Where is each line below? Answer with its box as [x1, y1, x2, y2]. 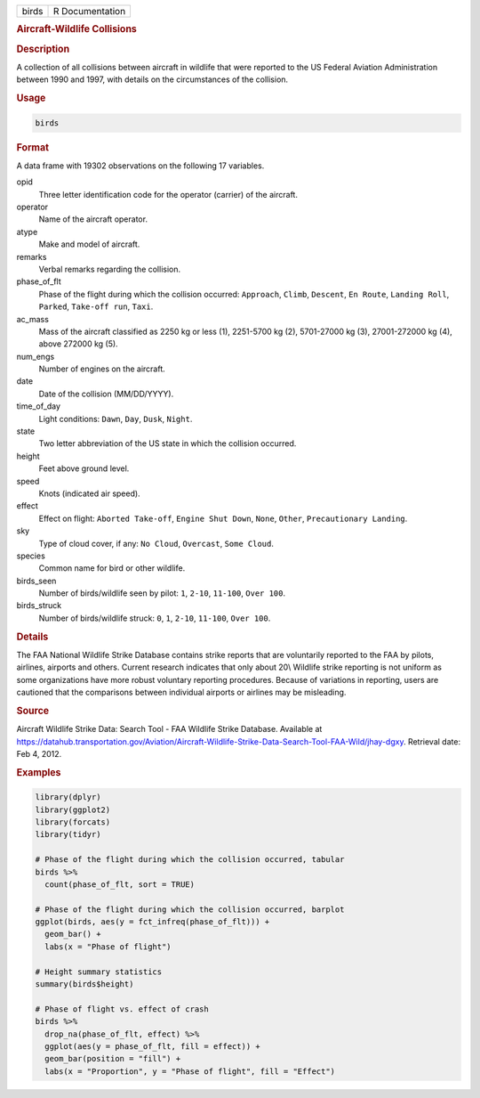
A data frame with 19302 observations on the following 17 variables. [16, 160, 265, 171]
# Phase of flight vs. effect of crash [35, 1004, 209, 1014]
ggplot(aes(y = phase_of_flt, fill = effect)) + [44, 1041, 261, 1051]
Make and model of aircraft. [38, 239, 140, 249]
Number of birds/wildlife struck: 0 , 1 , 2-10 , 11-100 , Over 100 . [38, 613, 271, 623]
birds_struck [16, 600, 62, 611]
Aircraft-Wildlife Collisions [16, 23, 138, 36]
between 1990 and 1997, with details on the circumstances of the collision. [16, 74, 289, 85]
